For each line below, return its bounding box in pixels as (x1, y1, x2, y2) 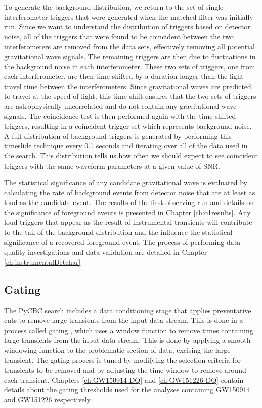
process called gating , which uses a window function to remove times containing (4, 324, 253, 335)
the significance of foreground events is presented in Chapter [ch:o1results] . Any (4, 207, 251, 217)
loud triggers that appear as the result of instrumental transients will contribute (4, 217, 252, 227)
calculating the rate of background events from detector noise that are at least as (4, 187, 255, 197)
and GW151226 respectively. (4, 394, 92, 404)
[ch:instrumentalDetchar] (4, 256, 81, 267)
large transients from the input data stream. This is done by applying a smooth (4, 335, 251, 345)
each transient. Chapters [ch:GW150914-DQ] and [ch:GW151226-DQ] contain (4, 374, 244, 385)
